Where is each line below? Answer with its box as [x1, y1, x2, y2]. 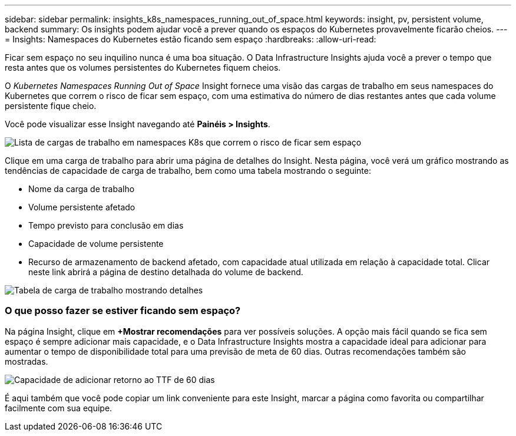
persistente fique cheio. [5, 101, 97, 111]
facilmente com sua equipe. [5, 402, 113, 413]
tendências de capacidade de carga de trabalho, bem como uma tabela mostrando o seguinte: [5, 166, 371, 176]
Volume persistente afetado [28, 202, 135, 212]
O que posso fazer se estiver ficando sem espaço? [5, 305, 241, 317]
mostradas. [5, 356, 48, 366]
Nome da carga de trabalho [28, 184, 135, 194]
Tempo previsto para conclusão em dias [28, 220, 184, 230]
